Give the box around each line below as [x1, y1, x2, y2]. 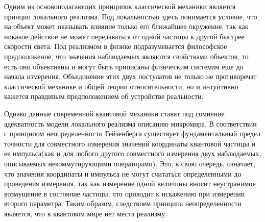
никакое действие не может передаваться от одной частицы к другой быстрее [4, 31, 245, 41]
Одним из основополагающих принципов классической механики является [4, 1, 236, 11]
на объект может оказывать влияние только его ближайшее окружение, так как [4, 21, 249, 32]
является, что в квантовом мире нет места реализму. [4, 208, 167, 218]
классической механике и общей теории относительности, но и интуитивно [4, 81, 238, 91]
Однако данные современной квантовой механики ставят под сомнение [4, 108, 225, 118]
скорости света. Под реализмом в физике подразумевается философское [4, 41, 227, 52]
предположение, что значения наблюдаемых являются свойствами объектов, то [4, 51, 249, 61]
